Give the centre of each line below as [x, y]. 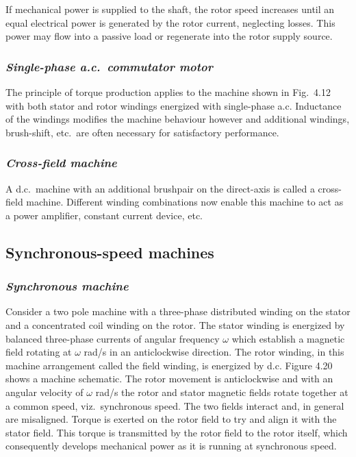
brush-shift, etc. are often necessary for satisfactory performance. [142, 132]
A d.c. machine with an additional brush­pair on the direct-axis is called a [160, 188]
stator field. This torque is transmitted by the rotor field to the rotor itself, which [177, 432]
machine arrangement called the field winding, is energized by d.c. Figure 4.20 [169, 365]
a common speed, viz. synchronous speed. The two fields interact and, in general [175, 405]
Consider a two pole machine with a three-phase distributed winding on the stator [178, 311]
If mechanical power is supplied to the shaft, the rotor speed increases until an [170, 9]
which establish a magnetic [288, 338]
